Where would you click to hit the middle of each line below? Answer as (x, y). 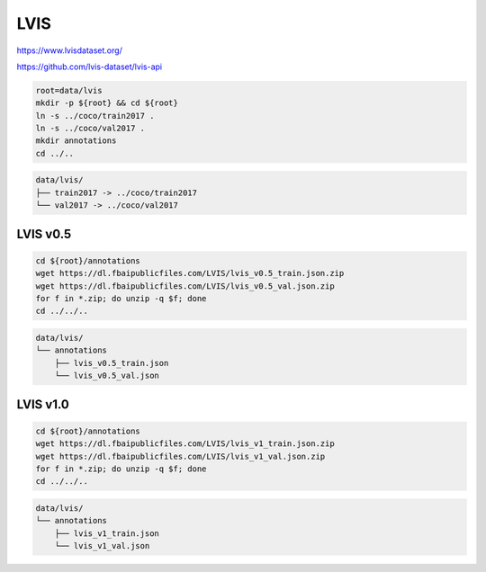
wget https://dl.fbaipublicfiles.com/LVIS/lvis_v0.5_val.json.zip (185, 286)
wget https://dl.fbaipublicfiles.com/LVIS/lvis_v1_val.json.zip (180, 456)
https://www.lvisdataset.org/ (70, 50)
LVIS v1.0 (43, 404)
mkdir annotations (76, 141)
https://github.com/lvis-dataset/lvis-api (89, 67)
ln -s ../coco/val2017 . (90, 129)
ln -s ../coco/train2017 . (95, 116)
